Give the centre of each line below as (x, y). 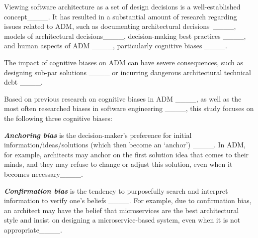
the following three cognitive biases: (58, 118)
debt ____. (23, 82)
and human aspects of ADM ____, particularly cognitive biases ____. (116, 46)
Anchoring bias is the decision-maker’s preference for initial (98, 135)
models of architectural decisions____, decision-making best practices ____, (125, 36)
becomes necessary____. (43, 174)
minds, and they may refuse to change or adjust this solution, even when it (118, 164)
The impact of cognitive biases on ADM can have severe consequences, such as (124, 62)
